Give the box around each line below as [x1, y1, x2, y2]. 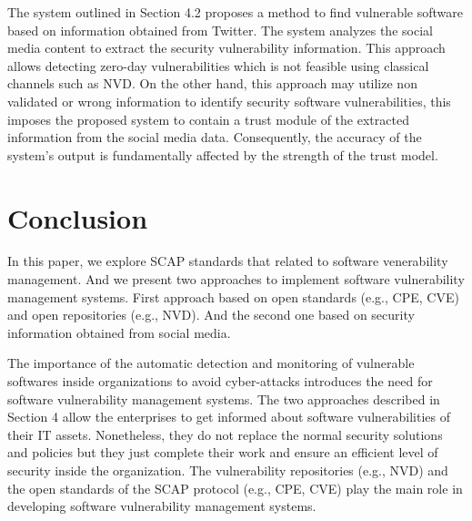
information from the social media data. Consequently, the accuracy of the [7, 128, 422, 147]
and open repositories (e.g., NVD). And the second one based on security [7, 305, 415, 324]
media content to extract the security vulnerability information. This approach [7, 38, 446, 57]
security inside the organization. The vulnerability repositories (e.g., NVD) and [7, 461, 448, 479]
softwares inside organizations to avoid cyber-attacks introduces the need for [7, 372, 433, 391]
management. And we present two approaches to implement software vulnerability [7, 270, 465, 289]
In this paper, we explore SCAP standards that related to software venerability [7, 251, 448, 271]
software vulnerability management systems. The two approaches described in [7, 389, 440, 408]
